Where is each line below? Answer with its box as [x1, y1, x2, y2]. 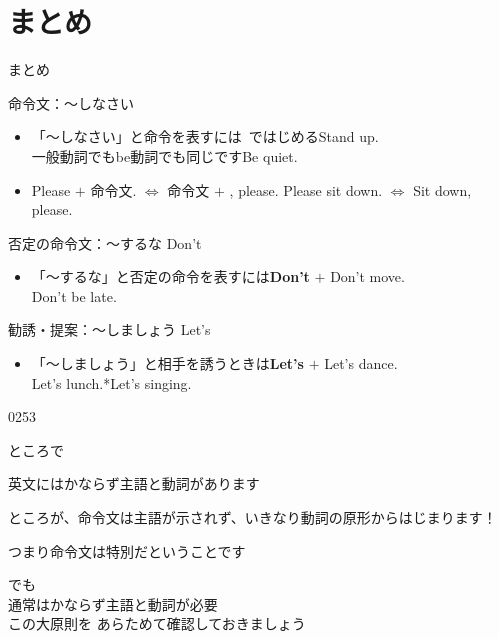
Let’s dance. [324, 353, 398, 374]
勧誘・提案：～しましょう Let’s [8, 319, 211, 340]
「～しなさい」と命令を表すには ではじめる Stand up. [31, 126, 379, 147]
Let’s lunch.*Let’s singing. [31, 372, 192, 393]
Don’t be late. [31, 285, 117, 306]
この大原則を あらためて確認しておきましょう [8, 613, 306, 634]
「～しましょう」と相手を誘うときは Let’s [31, 353, 304, 374]
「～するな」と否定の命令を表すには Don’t [31, 266, 310, 287]
